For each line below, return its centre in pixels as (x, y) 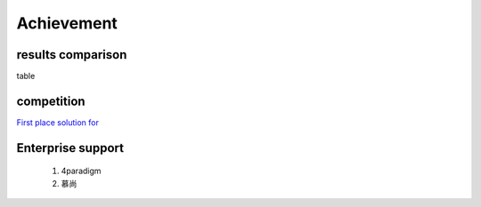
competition (51, 101)
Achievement (67, 23)
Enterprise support (70, 148)
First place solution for (58, 122)
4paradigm (81, 171)
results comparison (72, 55)
